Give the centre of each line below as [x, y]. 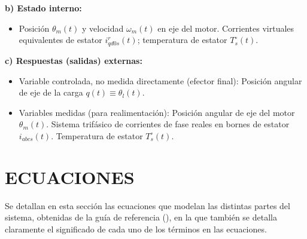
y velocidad [103, 28]
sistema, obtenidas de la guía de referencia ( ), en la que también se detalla [141, 217]
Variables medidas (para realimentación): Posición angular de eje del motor [157, 112]
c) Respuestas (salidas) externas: [74, 60]
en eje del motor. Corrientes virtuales [226, 28]
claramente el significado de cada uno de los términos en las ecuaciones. [136, 229]
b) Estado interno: [43, 8]
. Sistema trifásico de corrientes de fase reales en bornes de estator [168, 124]
